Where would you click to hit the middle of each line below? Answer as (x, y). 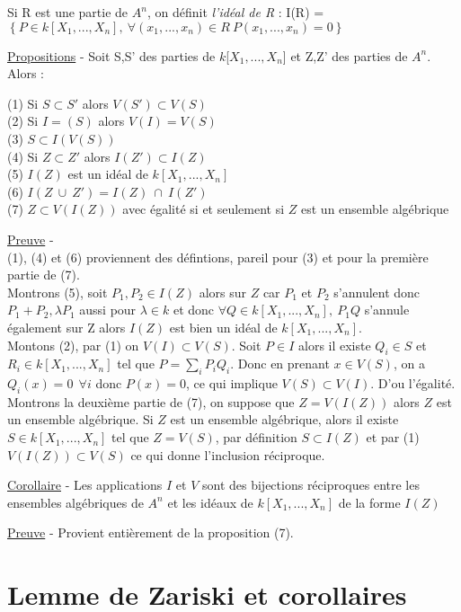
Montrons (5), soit (58, 292)
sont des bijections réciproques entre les (310, 485)
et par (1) (393, 437)
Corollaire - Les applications (85, 485)
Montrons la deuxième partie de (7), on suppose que (151, 401)
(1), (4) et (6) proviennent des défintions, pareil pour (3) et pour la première (218, 257)
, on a (409, 364)
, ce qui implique (232, 383)
